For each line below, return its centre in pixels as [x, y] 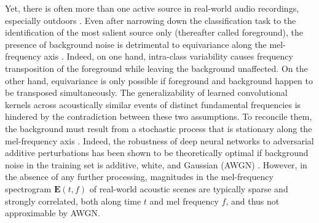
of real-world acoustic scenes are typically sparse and [189, 188]
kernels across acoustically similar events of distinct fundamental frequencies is [153, 104]
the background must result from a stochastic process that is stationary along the [159, 128]
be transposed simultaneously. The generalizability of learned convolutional [146, 92]
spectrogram [28, 188]
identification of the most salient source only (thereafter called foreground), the [154, 32]
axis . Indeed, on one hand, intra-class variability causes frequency [168, 56]
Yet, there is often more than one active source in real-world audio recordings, [152, 8]
